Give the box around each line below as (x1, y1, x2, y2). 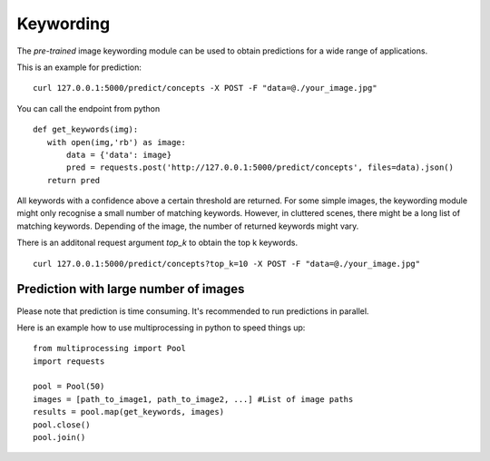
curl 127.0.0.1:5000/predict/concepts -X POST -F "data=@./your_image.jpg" (33, 83, 377, 93)
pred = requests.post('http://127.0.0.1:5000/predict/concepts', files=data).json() (66, 162, 454, 172)
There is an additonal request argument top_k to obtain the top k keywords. (16, 237, 299, 249)
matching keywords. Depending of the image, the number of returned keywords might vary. (16, 221, 359, 231)
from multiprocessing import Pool (33, 343, 186, 354)
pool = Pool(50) (33, 381, 105, 392)
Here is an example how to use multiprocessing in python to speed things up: (16, 322, 306, 333)
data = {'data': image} (66, 150, 172, 160)
